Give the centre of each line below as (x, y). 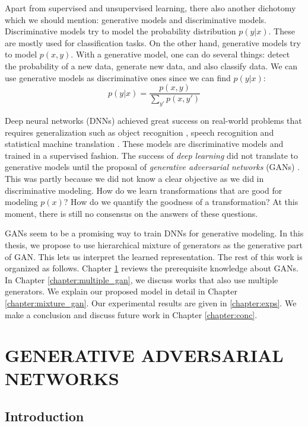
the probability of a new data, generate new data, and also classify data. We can (151, 65)
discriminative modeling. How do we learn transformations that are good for (144, 190)
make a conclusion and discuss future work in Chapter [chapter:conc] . (131, 314)
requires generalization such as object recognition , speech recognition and (139, 132)
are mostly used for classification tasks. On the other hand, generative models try (153, 42)
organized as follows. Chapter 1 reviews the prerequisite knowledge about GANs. (152, 268)
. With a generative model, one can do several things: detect (180, 54)
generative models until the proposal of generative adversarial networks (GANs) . (153, 167)
